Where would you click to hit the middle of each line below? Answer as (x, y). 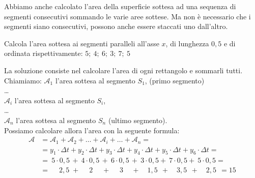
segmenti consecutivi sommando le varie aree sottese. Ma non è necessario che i (127, 16)
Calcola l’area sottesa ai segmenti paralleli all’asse (82, 43)
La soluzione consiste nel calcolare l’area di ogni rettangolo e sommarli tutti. (123, 70)
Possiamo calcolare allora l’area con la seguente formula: (92, 130)
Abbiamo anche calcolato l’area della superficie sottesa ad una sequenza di (120, 6)
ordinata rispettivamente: (44, 53)
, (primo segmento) (175, 80)
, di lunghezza (187, 43)
